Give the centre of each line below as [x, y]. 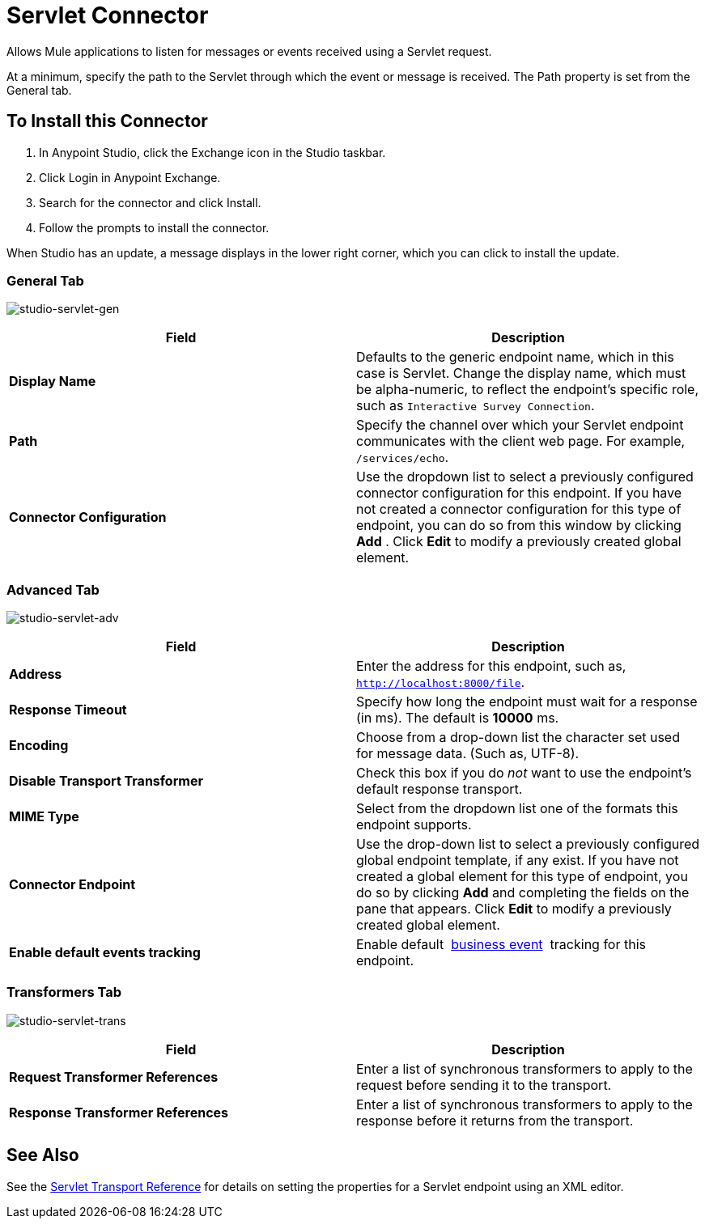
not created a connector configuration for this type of [519, 509]
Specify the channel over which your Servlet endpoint [520, 425]
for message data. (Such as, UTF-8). [468, 754]
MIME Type [44, 817]
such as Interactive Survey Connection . [476, 406]
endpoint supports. [414, 825]
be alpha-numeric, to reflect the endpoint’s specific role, [528, 390]
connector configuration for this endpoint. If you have [519, 493]
